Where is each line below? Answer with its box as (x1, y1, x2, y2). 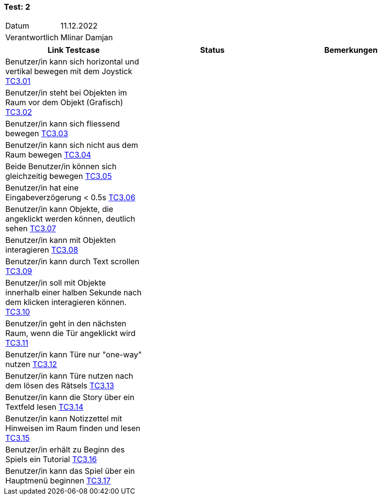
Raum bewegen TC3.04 (5, 150, 91, 160)
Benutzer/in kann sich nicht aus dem (5, 140, 138, 150)
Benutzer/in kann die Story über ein (5, 392, 135, 402)
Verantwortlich (5, 32, 59, 43)
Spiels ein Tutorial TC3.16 (5, 454, 97, 465)
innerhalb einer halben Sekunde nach (5, 288, 142, 298)
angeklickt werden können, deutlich (5, 214, 135, 224)
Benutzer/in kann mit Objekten (5, 235, 116, 245)
